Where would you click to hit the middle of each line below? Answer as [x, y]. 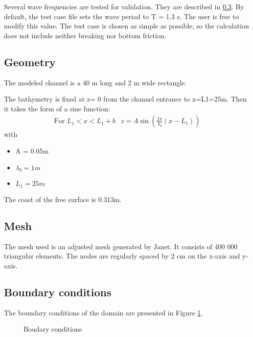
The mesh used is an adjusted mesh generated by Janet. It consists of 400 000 [121, 246]
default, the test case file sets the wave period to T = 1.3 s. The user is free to [121, 16]
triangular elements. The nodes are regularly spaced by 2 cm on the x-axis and [122, 256]
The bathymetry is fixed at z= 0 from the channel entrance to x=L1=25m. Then [125, 99]
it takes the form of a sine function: [57, 108]
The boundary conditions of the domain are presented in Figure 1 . [103, 312]
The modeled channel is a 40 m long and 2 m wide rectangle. [95, 82]
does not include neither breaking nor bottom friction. [85, 35]
